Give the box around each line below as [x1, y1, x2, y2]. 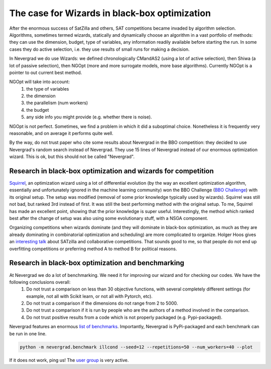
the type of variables [26, 86, 69, 92]
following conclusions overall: [9, 279, 71, 285]
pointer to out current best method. [9, 69, 82, 76]
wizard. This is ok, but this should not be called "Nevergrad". [9, 154, 135, 160]
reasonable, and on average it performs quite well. [9, 130, 114, 136]
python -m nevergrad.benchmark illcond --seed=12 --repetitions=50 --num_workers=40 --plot [20, 344, 253, 350]
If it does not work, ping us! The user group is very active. [9, 357, 129, 363]
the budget [26, 107, 49, 113]
